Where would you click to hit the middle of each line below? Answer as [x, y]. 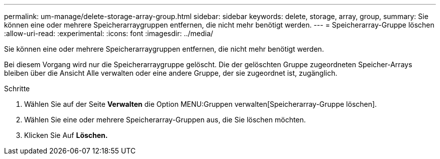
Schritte [17, 89]
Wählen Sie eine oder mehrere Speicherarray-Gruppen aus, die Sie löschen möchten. [165, 120]
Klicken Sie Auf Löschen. [66, 135]
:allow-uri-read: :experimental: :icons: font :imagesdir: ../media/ [109, 33]
